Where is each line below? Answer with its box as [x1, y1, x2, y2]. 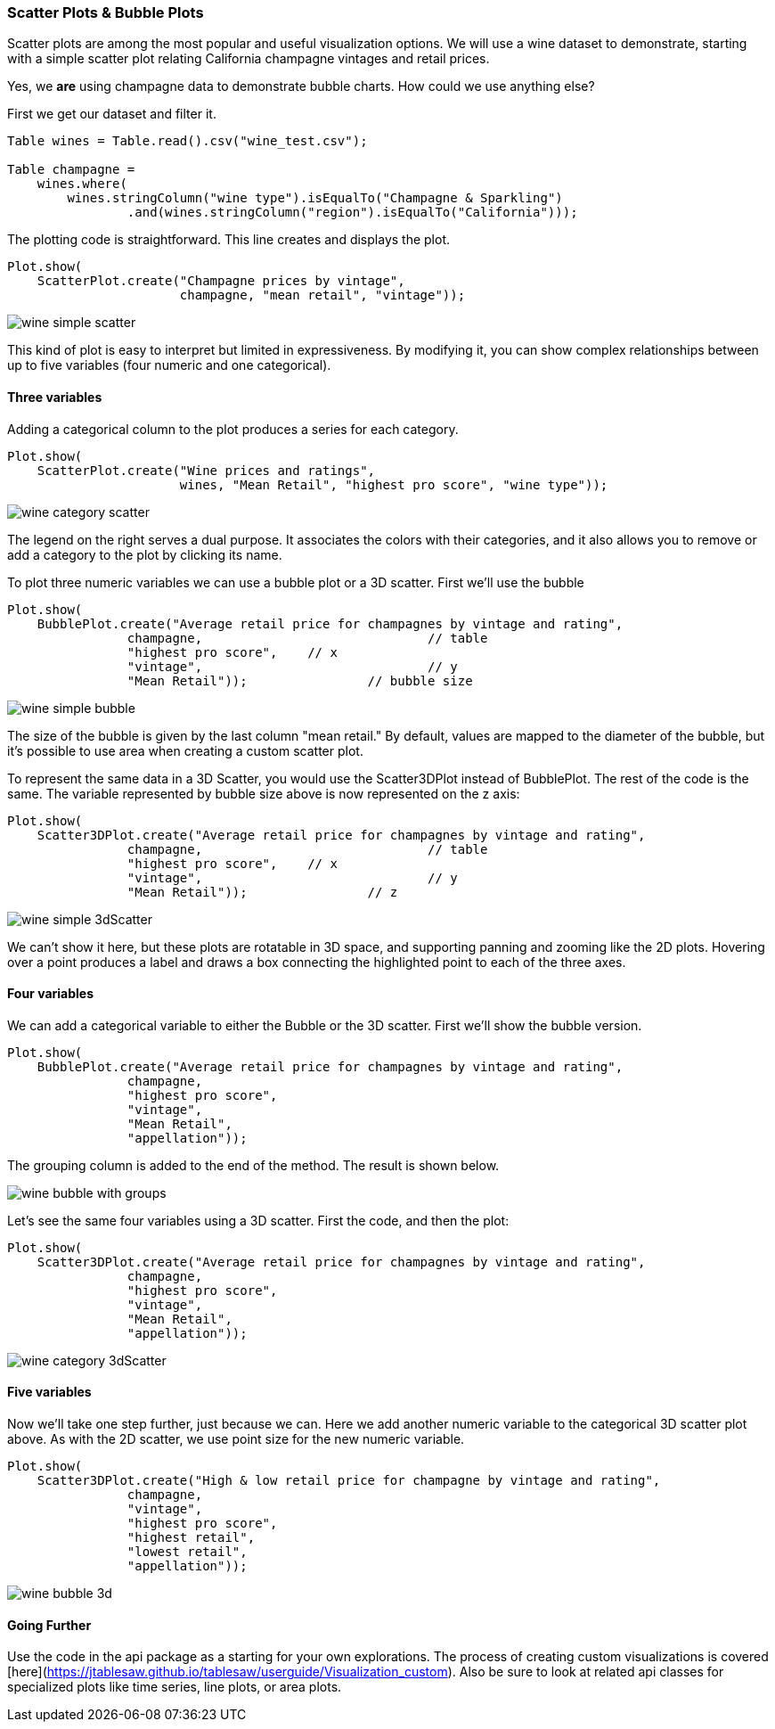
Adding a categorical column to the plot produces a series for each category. [7, 421, 459, 437]
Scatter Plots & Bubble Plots [7, 4, 204, 21]
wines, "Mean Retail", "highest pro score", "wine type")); [179, 477, 608, 492]
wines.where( [37, 176, 127, 192]
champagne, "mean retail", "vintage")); [179, 288, 466, 303]
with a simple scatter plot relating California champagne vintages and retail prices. [7, 51, 490, 67]
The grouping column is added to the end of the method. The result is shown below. [7, 1157, 500, 1173]
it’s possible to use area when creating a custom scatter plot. [7, 742, 363, 758]
